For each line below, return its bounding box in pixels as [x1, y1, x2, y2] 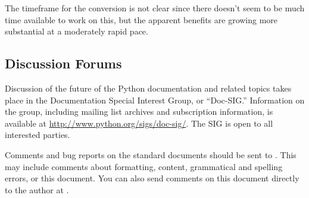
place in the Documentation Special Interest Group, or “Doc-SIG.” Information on [5, 93, 305, 106]
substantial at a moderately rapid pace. [5, 25, 148, 37]
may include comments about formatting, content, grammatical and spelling [5, 160, 283, 172]
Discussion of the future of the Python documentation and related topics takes [5, 81, 292, 94]
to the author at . [5, 183, 69, 196]
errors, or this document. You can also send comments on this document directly [5, 172, 299, 184]
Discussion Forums [5, 54, 122, 73]
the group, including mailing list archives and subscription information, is [5, 105, 273, 118]
